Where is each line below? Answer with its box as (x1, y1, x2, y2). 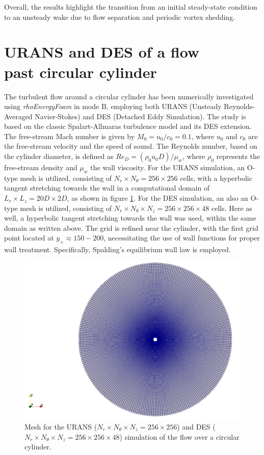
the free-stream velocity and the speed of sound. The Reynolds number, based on (4, 141, 257, 151)
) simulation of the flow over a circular (119, 431, 240, 442)
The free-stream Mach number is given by (4, 130, 135, 141)
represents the (216, 151, 260, 162)
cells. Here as (212, 202, 252, 213)
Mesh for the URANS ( (24, 421, 97, 432)
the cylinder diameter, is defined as (4, 151, 114, 162)
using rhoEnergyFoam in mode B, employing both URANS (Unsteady (4, 101, 222, 112)
